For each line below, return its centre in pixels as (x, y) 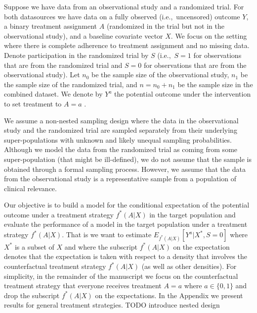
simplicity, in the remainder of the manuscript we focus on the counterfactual (121, 276)
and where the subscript (101, 246)
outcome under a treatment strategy (59, 214)
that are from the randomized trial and (63, 65)
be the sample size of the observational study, (160, 75)
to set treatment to (33, 103)
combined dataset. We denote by (53, 94)
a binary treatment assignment (51, 26)
